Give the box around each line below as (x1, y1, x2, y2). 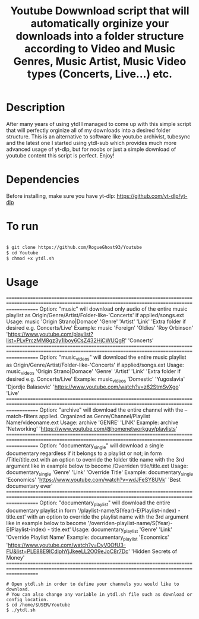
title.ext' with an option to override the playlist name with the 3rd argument (6, 513, 189, 520)
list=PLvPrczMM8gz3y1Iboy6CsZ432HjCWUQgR (6, 337, 126, 344)
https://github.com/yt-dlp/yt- (116, 192, 188, 200)
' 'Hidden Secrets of (128, 548, 178, 555)
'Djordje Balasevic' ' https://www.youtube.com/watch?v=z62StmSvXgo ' (6, 383, 181, 390)
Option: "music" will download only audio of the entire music (39, 305, 188, 312)
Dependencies (6, 173, 80, 187)
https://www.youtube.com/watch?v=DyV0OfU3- (8, 541, 127, 548)
